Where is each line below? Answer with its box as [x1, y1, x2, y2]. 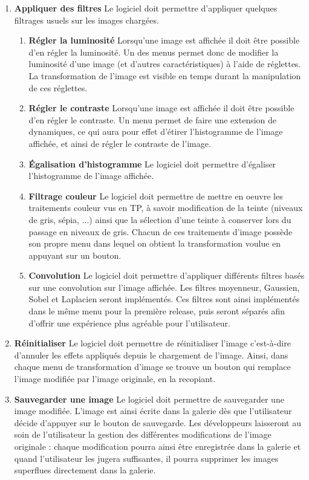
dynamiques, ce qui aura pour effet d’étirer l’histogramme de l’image [28, 125, 283, 138]
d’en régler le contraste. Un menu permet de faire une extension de [28, 113, 277, 126]
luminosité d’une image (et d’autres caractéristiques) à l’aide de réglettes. [28, 57, 301, 70]
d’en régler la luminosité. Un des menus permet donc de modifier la [28, 45, 279, 58]
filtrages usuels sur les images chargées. [14, 13, 159, 26]
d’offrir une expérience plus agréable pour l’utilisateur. [28, 316, 230, 329]
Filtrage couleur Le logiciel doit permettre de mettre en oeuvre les [28, 189, 283, 202]
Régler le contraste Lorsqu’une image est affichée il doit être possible [28, 102, 294, 114]
